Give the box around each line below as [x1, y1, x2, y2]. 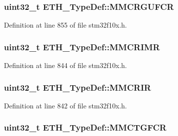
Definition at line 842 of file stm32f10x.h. [4, 100, 127, 110]
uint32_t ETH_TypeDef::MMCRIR [4, 81, 151, 93]
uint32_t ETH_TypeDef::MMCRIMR [4, 40, 160, 53]
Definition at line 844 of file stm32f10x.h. [4, 60, 127, 70]
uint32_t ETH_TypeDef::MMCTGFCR [4, 121, 167, 134]
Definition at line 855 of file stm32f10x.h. [4, 20, 127, 30]
